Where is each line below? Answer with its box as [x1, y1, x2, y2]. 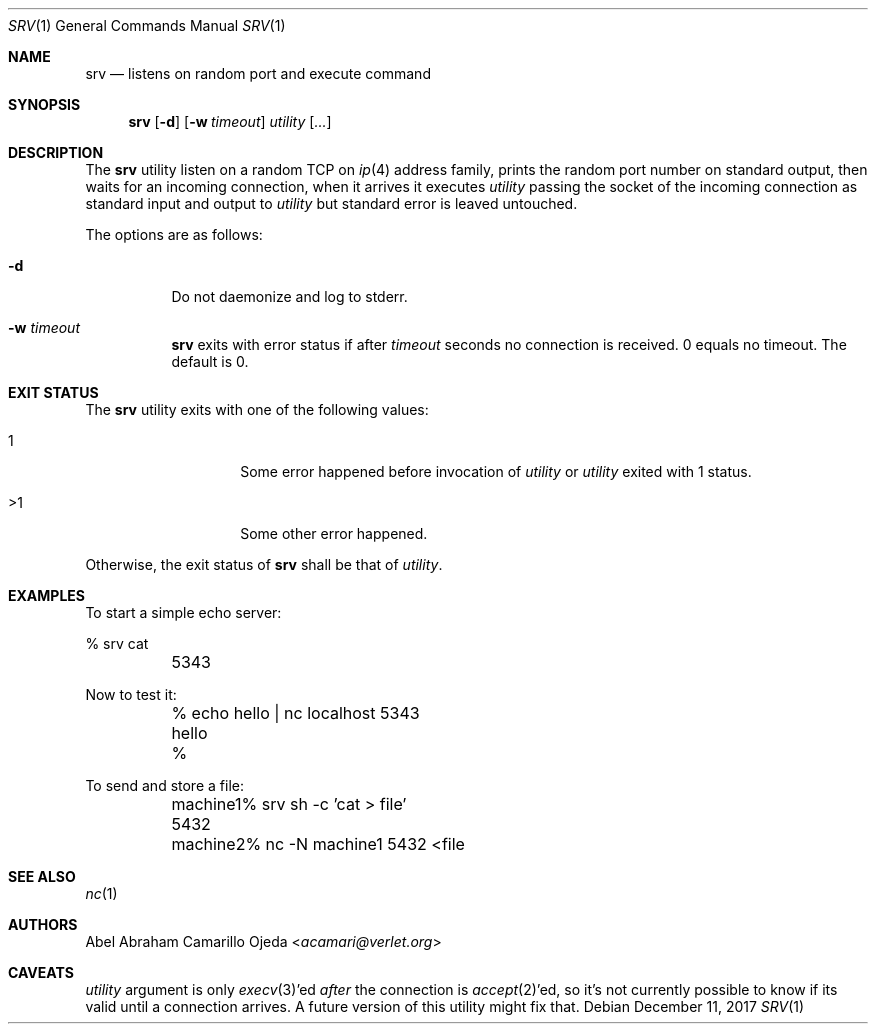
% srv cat [85, 635, 149, 652]
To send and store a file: [85, 777, 244, 794]
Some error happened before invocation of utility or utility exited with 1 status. [240, 463, 752, 480]
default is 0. [171, 353, 249, 370]
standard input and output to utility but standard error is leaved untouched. [85, 195, 578, 212]
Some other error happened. [240, 525, 428, 542]
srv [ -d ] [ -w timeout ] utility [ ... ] [128, 113, 332, 130]
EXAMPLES [8, 587, 85, 604]
